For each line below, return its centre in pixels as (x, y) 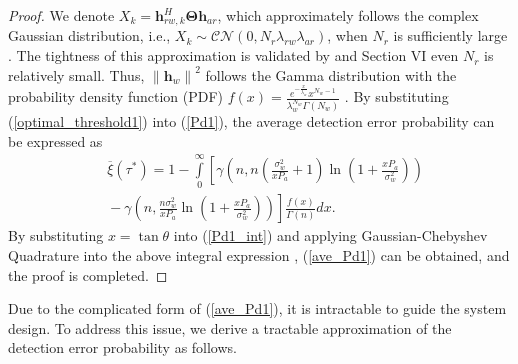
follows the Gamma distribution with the (331, 74)
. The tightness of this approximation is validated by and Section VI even (233, 55)
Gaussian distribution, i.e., (89, 35)
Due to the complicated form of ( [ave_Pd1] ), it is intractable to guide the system (257, 308)
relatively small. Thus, (76, 74)
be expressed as (55, 140)
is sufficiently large (450, 35)
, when (347, 35)
